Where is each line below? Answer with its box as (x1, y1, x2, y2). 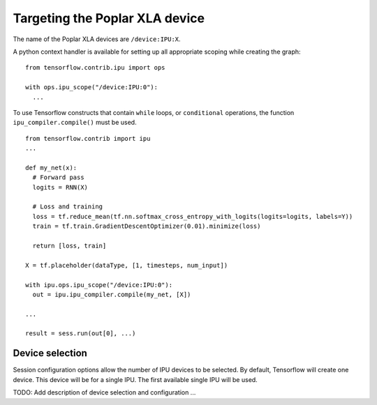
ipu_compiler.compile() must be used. (13, 119, 137, 127)
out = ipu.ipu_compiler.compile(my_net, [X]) (32, 290, 191, 298)
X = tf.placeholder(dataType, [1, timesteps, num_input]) (25, 261, 228, 269)
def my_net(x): (25, 164, 77, 171)
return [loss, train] (32, 241, 107, 250)
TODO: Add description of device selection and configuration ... (13, 388, 196, 397)
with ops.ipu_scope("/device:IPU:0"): (25, 84, 158, 91)
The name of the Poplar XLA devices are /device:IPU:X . (13, 35, 181, 43)
